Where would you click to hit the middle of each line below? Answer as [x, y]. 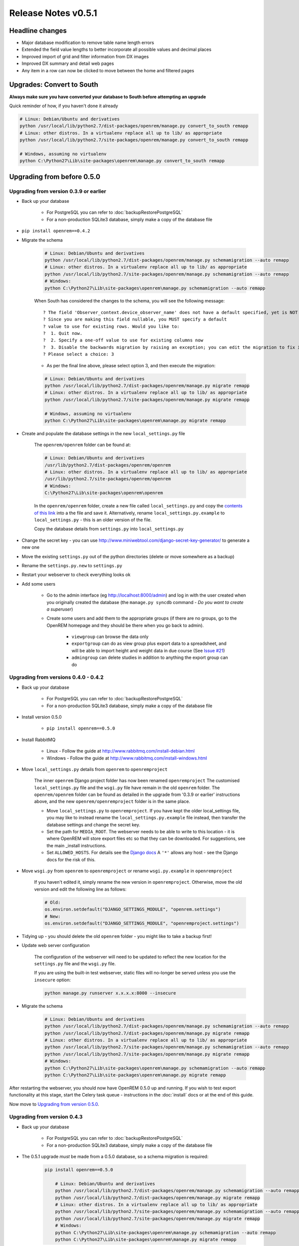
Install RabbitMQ [39, 740]
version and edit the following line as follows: [80, 889]
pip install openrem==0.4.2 [56, 231]
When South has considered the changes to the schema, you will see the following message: [130, 301]
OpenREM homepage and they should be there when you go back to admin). [125, 625]
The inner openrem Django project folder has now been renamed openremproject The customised [137, 780]
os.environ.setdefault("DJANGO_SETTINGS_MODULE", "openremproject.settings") [142, 923]
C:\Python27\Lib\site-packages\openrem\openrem [104, 493]
